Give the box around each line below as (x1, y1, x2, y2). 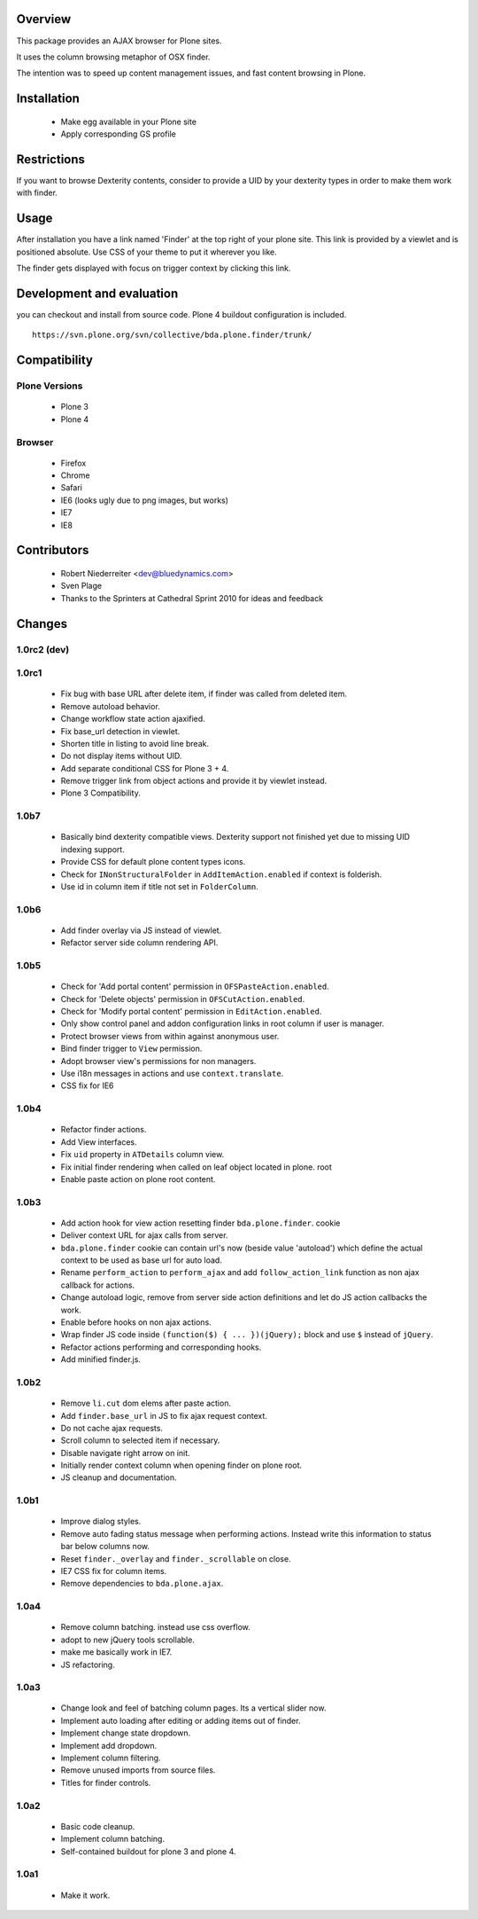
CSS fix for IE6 (60, 1080, 114, 1091)
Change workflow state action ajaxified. (60, 714, 205, 725)
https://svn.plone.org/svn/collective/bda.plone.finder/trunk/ (32, 330, 312, 341)
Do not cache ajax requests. (60, 1422, 164, 1433)
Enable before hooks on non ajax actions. (60, 1317, 212, 1328)
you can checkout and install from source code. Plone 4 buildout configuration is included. (16, 309, 347, 319)
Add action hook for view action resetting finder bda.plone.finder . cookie (60, 1218, 341, 1228)
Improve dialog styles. (60, 1516, 142, 1527)
